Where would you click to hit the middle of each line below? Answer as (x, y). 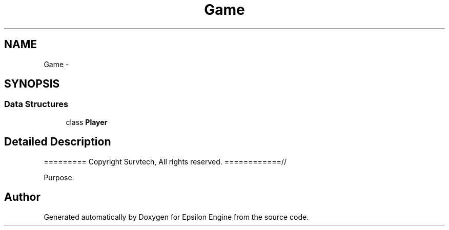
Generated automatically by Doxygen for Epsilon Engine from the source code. (176, 217)
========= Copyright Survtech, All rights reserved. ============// (165, 161)
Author (22, 197)
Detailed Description (58, 142)
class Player (87, 122)
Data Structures (36, 104)
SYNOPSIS (32, 84)
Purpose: (59, 177)
